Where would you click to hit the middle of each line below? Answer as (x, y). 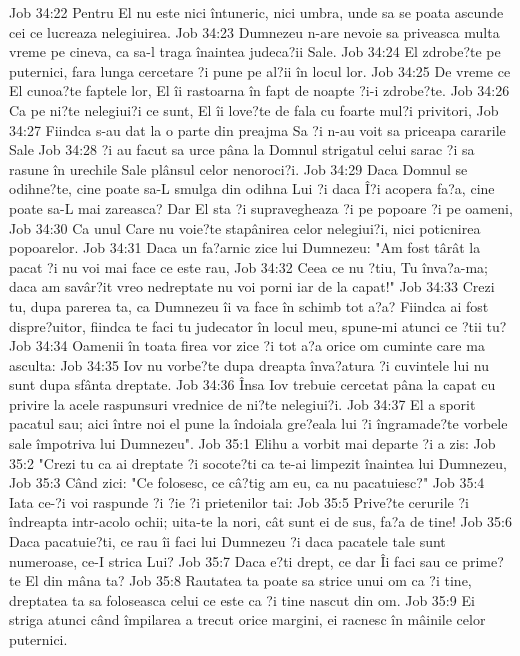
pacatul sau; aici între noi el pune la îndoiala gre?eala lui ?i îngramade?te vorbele (258, 423)
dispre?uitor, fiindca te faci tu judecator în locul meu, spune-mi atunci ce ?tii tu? (258, 325)
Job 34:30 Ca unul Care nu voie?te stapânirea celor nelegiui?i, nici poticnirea (245, 227)
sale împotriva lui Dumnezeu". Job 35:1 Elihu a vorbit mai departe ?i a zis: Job (252, 443)
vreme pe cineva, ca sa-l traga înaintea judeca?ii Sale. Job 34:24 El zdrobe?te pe (255, 51)
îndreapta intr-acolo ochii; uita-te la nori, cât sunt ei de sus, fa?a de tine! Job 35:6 (260, 521)
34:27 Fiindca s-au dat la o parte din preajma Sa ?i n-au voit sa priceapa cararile (257, 129)
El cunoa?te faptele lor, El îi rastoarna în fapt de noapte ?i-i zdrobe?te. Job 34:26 (259, 90)
